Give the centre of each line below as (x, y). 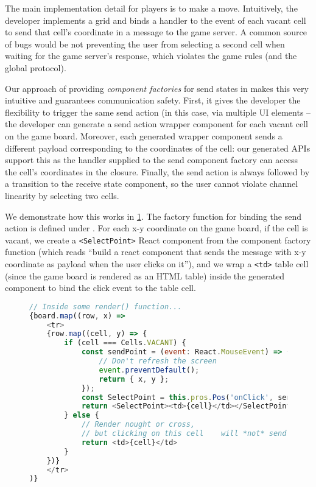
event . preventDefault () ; (149, 370)
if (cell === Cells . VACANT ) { (125, 343)
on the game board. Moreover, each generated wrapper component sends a (144, 135)
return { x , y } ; (134, 379)
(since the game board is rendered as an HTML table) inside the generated (145, 275)
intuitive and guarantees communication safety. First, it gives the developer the (153, 100)
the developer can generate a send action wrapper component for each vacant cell (157, 124)
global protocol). (36, 67)
